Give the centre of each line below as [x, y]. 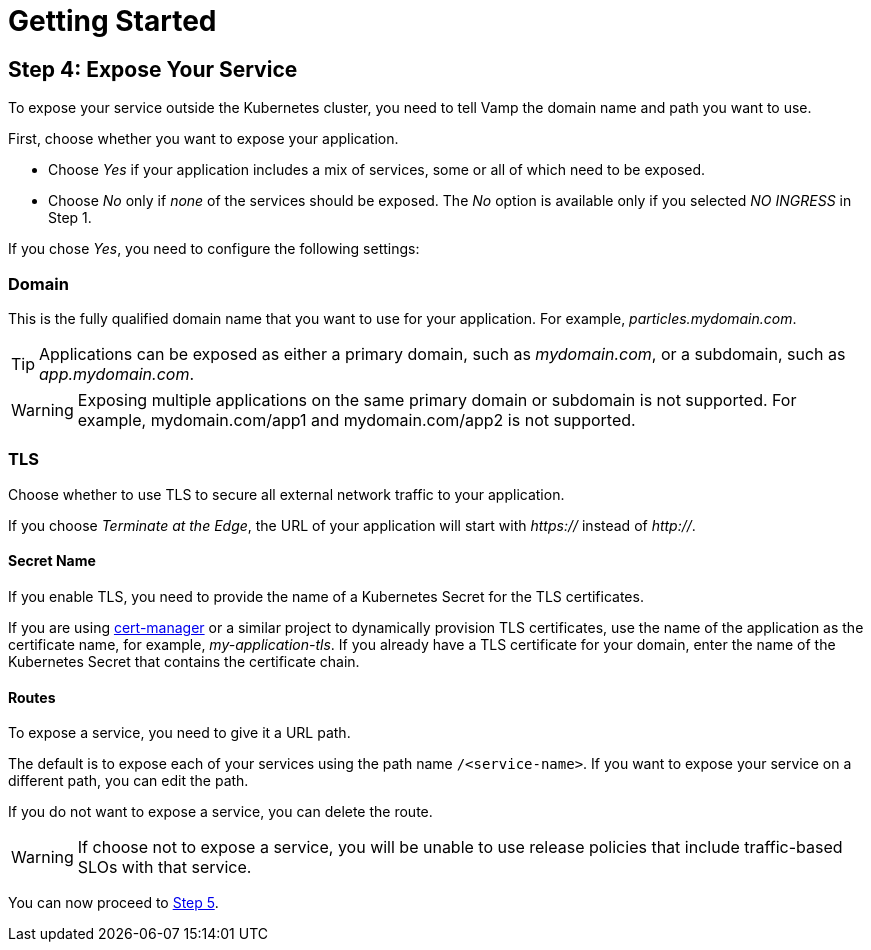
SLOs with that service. [164, 867]
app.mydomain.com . [117, 373]
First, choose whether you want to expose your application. [203, 139]
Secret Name [52, 561]
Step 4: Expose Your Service [153, 69]
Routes [32, 697]
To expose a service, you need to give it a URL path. [179, 733]
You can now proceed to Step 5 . [113, 903]
